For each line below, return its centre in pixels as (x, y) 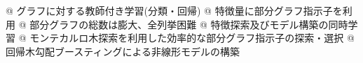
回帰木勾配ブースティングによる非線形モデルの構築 (123, 51)
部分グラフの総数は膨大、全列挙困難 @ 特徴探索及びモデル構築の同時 (189, 24)
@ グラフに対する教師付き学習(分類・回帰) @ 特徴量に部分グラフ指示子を (174, 10)
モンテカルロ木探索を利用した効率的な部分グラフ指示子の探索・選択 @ (192, 38)
